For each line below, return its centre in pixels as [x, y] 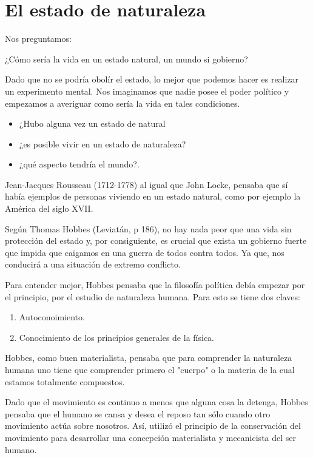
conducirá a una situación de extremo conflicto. [93, 264]
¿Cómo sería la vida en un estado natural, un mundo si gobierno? [126, 59]
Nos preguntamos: [38, 39]
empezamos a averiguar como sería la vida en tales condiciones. [123, 103]
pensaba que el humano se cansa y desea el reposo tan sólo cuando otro [138, 413]
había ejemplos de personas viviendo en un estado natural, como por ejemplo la [153, 196]
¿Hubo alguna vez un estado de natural [92, 123]
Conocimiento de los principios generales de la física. [116, 337]
